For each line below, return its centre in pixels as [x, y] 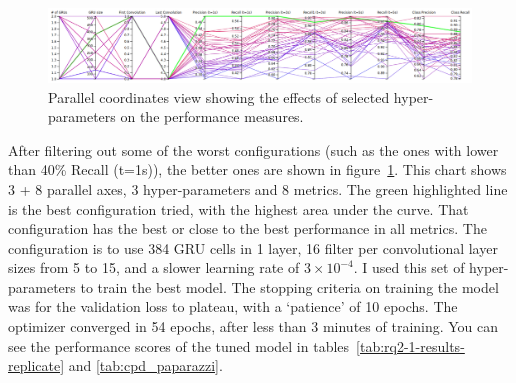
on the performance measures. [212, 116]
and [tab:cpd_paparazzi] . [145, 365]
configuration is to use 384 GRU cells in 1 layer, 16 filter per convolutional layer [253, 247]
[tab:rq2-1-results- [410, 345]
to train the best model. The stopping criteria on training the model [289, 286]
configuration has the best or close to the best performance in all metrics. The [247, 228]
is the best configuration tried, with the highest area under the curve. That [238, 208]
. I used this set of [409, 267]
